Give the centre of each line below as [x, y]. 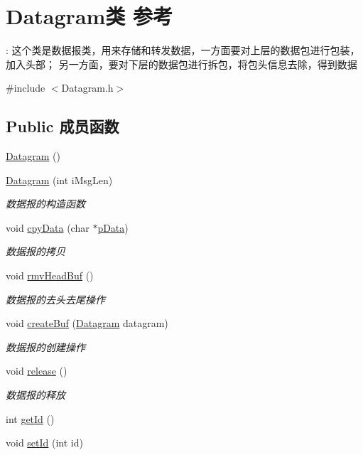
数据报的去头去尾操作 [55, 299]
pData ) [113, 227]
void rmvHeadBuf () [50, 275]
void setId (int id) [44, 443]
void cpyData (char [48, 227]
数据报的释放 [36, 395]
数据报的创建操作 [45, 347]
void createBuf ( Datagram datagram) [87, 323]
